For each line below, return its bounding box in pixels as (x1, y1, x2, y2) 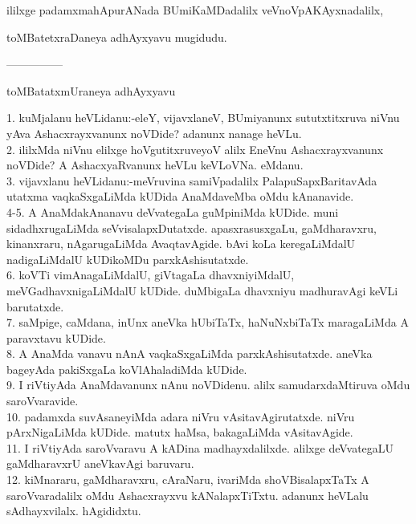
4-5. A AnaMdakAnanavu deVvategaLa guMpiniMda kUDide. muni (6, 203, 339, 220)
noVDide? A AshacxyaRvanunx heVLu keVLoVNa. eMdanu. (6, 156, 304, 173)
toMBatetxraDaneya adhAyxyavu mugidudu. (6, 28, 227, 45)
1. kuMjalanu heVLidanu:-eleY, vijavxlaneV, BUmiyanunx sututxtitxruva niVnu (6, 109, 400, 126)
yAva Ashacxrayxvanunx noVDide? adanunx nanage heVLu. (6, 124, 302, 141)
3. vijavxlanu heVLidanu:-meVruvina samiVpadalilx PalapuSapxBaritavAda (6, 172, 377, 189)
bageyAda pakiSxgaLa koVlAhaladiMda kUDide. (6, 360, 247, 377)
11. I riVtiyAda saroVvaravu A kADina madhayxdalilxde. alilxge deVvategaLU (6, 439, 394, 456)
